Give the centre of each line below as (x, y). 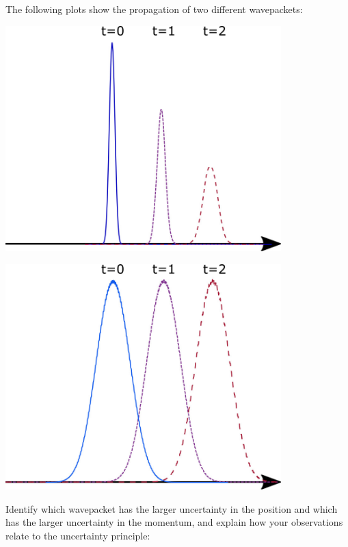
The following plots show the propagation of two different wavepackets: (154, 9)
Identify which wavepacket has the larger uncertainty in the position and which (172, 508)
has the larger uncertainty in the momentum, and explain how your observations (174, 522)
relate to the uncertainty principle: (78, 536)
